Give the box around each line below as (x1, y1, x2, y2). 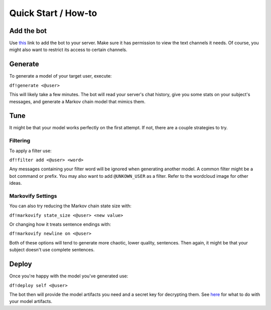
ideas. (9, 180, 22, 186)
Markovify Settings (9, 192, 57, 199)
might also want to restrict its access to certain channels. (9, 47, 127, 53)
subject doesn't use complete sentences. (9, 247, 95, 253)
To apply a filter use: (9, 148, 52, 154)
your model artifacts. (9, 298, 53, 304)
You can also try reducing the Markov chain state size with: (9, 203, 131, 209)
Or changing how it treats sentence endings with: (9, 221, 111, 227)
